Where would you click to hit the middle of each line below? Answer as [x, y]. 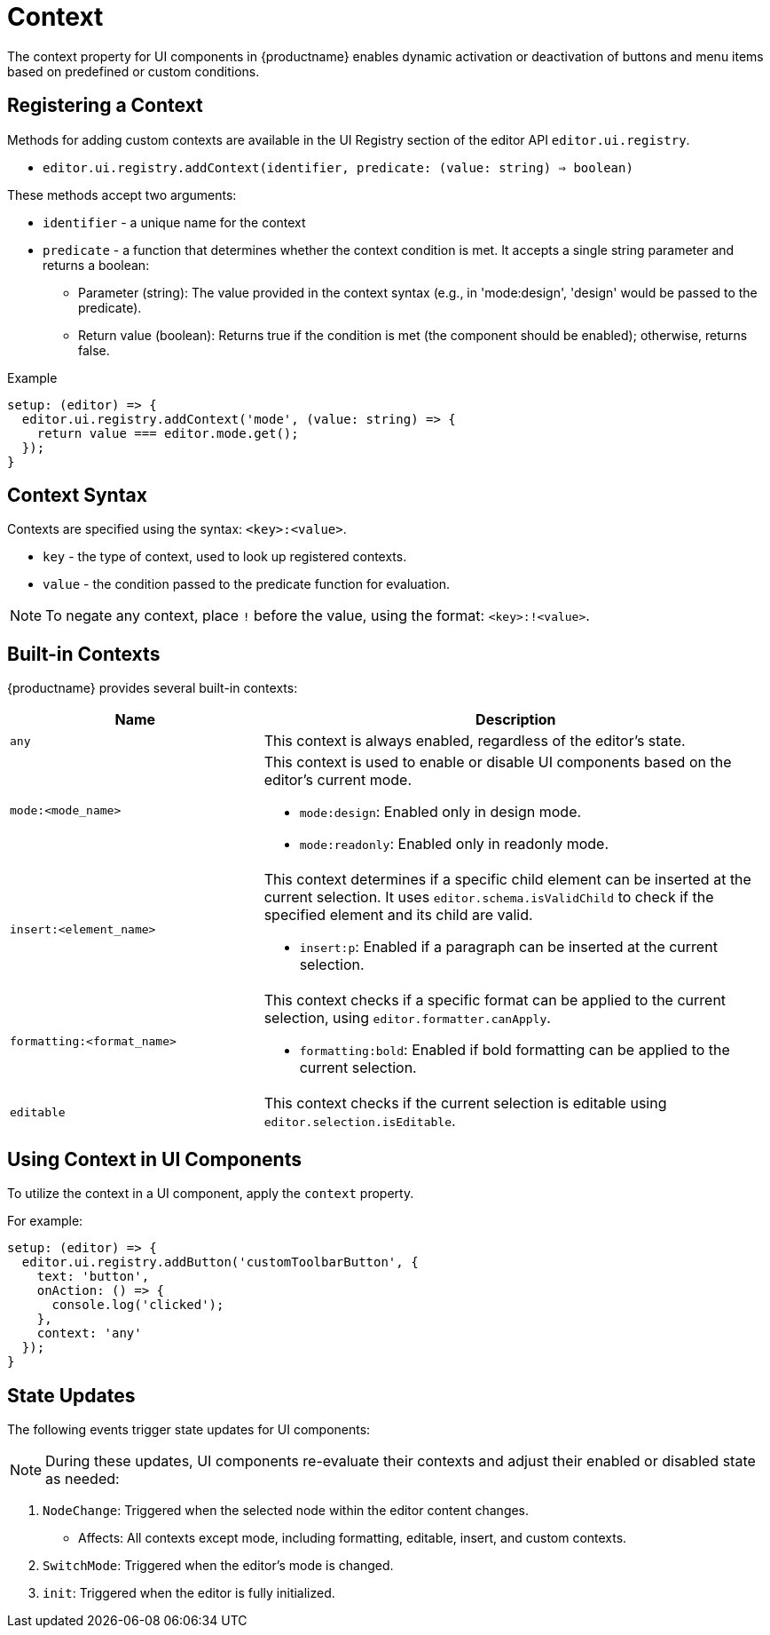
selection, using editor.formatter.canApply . [407, 1018]
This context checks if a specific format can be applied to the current [495, 1000]
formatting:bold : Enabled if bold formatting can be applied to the [515, 1050]
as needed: [82, 1478]
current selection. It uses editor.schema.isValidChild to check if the [489, 897]
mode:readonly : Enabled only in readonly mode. [454, 844]
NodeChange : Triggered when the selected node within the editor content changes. [286, 1510]
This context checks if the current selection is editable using [465, 1103]
